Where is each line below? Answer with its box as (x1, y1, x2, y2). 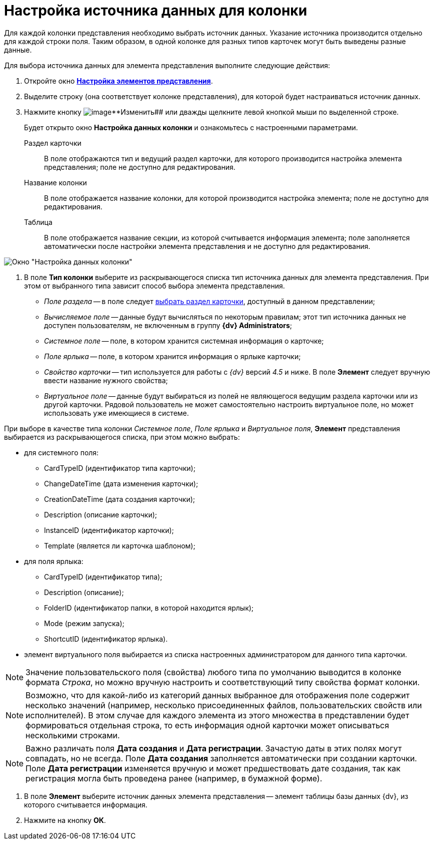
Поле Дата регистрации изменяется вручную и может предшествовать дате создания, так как (25, 763, 400, 773)
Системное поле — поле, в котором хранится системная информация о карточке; (44, 336, 324, 345)
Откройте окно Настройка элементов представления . (24, 76, 213, 85)
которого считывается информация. (24, 800, 147, 809)
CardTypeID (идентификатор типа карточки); (44, 463, 195, 472)
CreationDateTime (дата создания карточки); (44, 494, 195, 503)
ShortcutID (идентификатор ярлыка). (44, 634, 168, 643)
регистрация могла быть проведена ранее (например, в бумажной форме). (25, 773, 322, 783)
